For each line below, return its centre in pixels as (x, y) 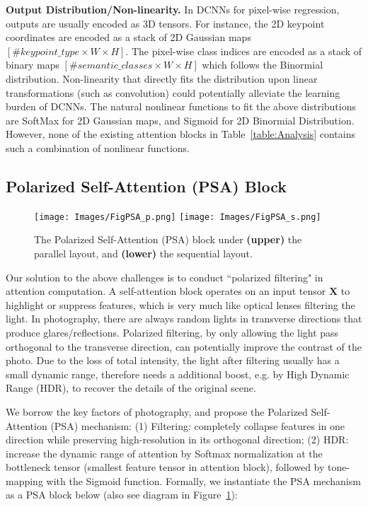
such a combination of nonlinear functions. (98, 147)
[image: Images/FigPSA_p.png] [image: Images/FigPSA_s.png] (178, 217)
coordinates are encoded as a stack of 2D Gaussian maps (128, 37)
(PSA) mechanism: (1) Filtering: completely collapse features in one (198, 425)
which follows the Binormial (263, 65)
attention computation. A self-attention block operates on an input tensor (166, 291)
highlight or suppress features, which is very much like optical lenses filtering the (180, 304)
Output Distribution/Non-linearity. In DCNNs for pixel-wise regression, (173, 9)
